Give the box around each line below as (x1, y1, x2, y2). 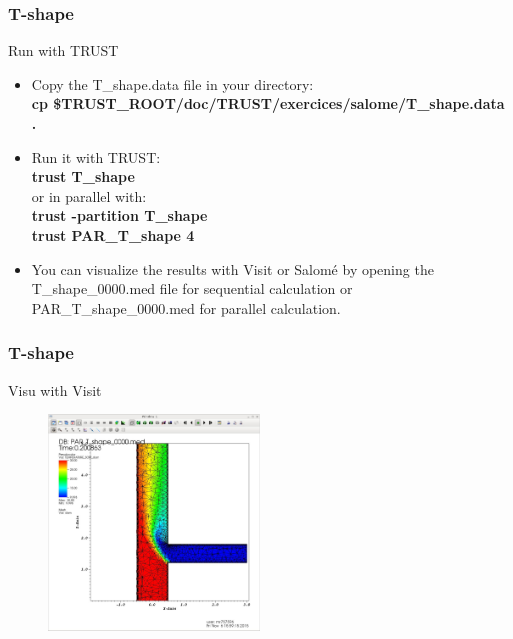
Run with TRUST (8, 40, 119, 61)
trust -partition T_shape (31, 205, 208, 226)
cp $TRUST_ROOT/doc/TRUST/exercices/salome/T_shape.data (31, 93, 505, 114)
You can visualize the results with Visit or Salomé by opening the (31, 258, 434, 279)
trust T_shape (31, 166, 135, 187)
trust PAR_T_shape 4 (31, 224, 195, 245)
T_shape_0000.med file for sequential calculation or (31, 278, 353, 299)
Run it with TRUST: (31, 146, 161, 167)
